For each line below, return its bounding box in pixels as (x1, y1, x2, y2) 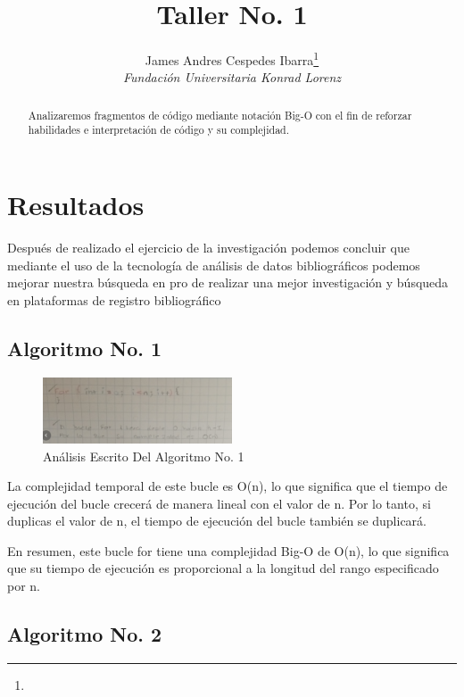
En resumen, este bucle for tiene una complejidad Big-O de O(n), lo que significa (7, 541, 450, 560)
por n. (7, 577, 41, 595)
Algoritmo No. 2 (7, 620, 162, 648)
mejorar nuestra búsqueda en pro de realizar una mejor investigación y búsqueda (7, 273, 449, 292)
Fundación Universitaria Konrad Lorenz (122, 68, 342, 87)
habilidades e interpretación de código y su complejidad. (28, 122, 289, 137)
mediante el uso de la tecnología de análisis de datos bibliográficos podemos (7, 255, 420, 274)
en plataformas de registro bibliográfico (7, 290, 221, 309)
